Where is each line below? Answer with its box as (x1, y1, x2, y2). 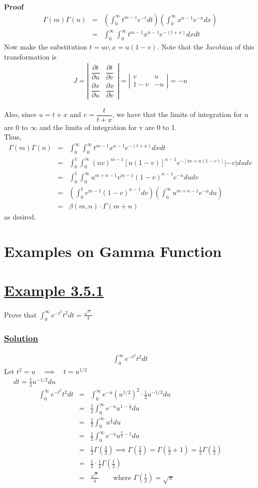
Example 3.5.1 (4, 279, 104, 300)
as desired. (4, 211, 36, 221)
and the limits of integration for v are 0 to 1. (39, 121, 177, 132)
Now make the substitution (4, 41, 87, 51)
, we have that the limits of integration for (112, 109, 242, 119)
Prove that (4, 309, 37, 319)
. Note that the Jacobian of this (157, 41, 254, 51)
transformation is (4, 51, 57, 61)
